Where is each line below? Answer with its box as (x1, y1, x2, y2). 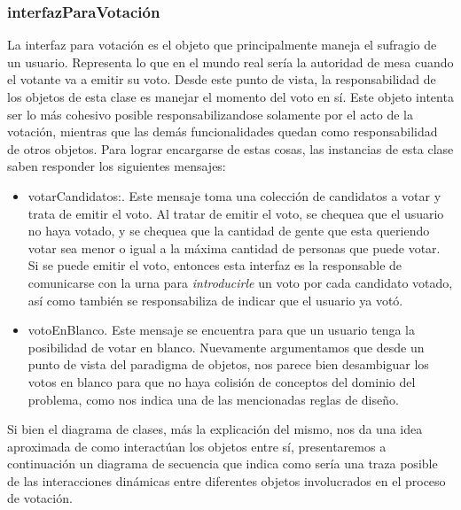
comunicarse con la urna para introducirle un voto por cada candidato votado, (27, 273, 453, 291)
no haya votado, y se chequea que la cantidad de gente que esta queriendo (27, 221, 430, 240)
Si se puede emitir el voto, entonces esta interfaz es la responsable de (27, 256, 402, 274)
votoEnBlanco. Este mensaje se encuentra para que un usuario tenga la (27, 321, 415, 339)
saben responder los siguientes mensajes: (7, 157, 226, 175)
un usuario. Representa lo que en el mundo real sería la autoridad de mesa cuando (7, 52, 454, 71)
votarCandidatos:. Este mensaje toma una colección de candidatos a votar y (27, 186, 441, 205)
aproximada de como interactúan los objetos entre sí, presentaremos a (7, 437, 387, 455)
